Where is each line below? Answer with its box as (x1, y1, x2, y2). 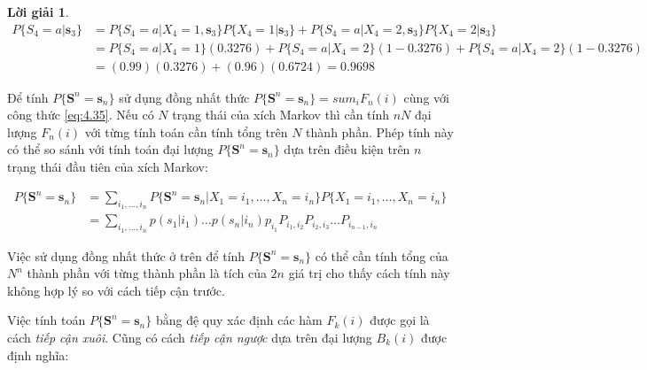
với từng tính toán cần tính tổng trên (84, 122, 288, 141)
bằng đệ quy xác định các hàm (155, 311, 323, 329)
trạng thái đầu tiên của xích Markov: (7, 158, 208, 176)
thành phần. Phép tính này (306, 122, 454, 141)
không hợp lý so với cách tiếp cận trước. (7, 281, 225, 299)
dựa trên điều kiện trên (284, 140, 410, 158)
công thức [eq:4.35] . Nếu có (7, 105, 154, 124)
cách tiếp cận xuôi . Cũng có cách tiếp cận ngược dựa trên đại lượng (7, 328, 372, 346)
